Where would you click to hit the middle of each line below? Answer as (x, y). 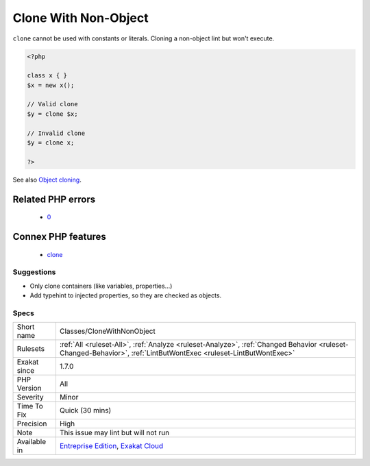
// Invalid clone (56, 133)
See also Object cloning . (47, 180)
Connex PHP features (59, 237)
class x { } (47, 76)
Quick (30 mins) (85, 410)
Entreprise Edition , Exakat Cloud (111, 446)
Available (32, 442)
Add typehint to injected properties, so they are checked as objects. (126, 295)
